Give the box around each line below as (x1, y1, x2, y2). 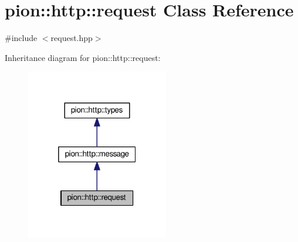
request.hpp (50, 32, 93, 44)
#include (5, 32, 38, 44)
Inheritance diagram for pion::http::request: (5, 51, 161, 63)
